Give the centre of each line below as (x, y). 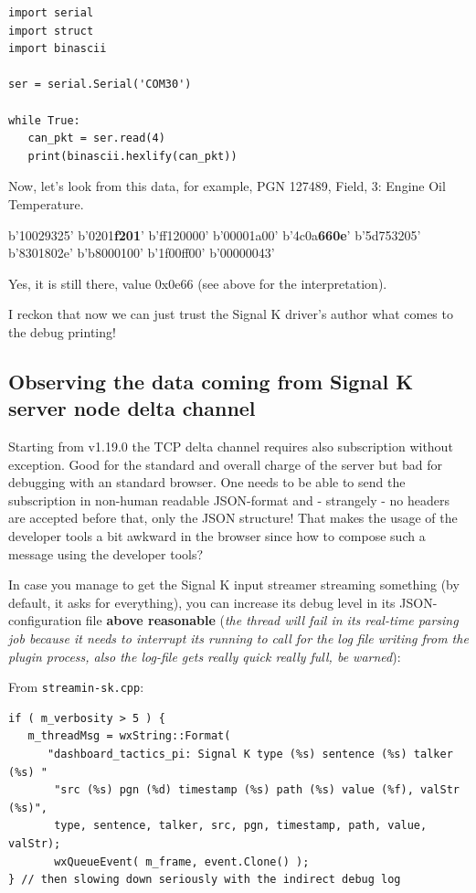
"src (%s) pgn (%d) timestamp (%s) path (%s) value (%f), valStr (257, 790)
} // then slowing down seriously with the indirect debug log (205, 880)
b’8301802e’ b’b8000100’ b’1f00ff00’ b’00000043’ (142, 253)
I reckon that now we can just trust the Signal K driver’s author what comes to (231, 314)
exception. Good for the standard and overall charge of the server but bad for (226, 464)
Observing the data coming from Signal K (211, 381)
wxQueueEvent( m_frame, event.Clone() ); (182, 861)
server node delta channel (132, 408)
